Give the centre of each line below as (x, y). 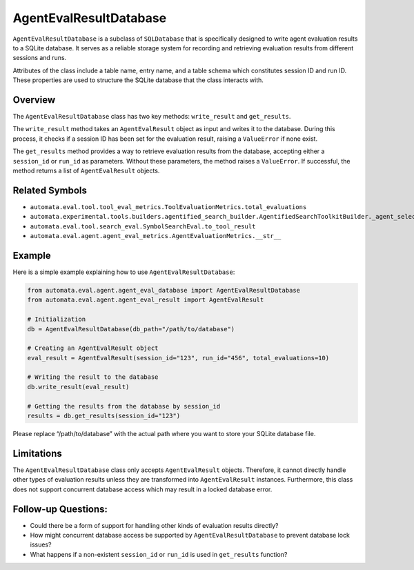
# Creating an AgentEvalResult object (93, 348)
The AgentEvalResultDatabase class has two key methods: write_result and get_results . (152, 117)
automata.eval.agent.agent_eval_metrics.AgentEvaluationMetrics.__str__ (156, 236)
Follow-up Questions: (60, 509)
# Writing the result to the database (93, 377)
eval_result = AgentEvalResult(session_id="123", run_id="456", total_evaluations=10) (178, 358)
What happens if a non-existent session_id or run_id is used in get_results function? (159, 554)
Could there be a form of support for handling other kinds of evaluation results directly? (154, 525)
